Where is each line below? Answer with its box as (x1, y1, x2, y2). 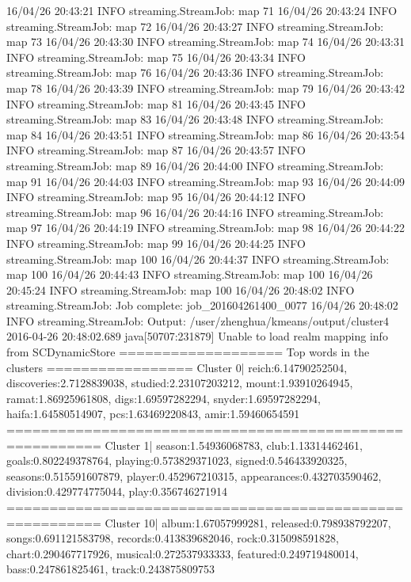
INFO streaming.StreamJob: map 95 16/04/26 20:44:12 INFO (6, 188, 306, 205)
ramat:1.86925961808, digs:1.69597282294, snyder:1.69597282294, (6, 390, 321, 406)
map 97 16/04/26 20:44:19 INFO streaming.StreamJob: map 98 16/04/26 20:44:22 (6, 219, 405, 236)
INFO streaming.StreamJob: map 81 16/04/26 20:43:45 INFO (6, 95, 306, 112)
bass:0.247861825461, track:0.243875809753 (6, 561, 215, 577)
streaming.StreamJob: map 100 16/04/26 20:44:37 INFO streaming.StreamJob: (6, 250, 390, 267)
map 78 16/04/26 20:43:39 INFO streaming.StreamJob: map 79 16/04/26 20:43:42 (6, 79, 405, 96)
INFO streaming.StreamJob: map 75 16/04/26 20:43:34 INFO (6, 48, 306, 65)
